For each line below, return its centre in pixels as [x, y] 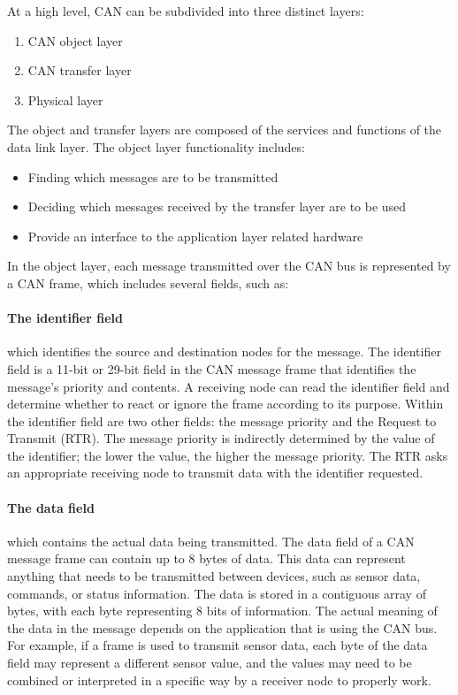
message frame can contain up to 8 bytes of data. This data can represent [206, 558]
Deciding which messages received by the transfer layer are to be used [217, 206]
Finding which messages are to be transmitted [153, 176]
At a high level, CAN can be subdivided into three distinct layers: [186, 11]
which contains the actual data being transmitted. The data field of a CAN [211, 541]
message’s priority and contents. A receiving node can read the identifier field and [229, 386]
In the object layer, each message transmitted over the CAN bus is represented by [229, 266]
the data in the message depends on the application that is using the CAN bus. [222, 627]
